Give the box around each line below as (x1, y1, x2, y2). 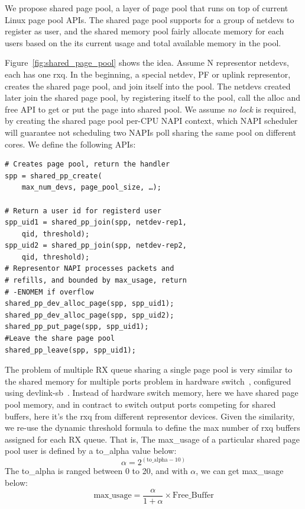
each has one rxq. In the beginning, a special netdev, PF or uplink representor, (5, 68, 291, 80)
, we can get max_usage (196, 465, 284, 477)
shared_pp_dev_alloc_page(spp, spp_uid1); (5, 299, 174, 308)
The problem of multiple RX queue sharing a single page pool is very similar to (5, 363, 293, 376)
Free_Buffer (172, 491, 214, 500)
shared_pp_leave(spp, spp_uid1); (5, 345, 136, 354)
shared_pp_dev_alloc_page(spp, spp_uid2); (5, 310, 174, 319)
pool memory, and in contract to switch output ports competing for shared (5, 398, 276, 410)
